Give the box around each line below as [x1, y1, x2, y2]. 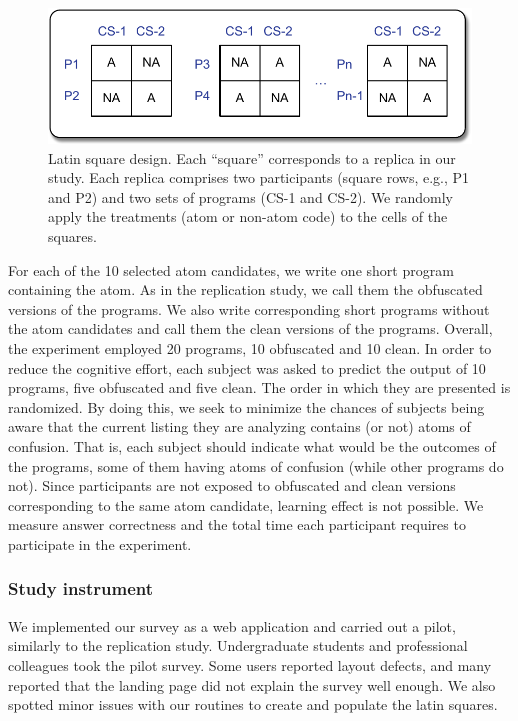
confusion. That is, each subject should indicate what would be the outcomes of [8, 435, 496, 456]
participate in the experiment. [8, 533, 192, 554]
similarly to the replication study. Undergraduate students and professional [8, 635, 468, 656]
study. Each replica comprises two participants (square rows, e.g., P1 [48, 167, 470, 188]
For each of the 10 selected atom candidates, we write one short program [8, 259, 454, 280]
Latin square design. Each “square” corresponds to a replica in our [48, 147, 456, 168]
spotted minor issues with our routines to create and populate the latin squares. [8, 694, 498, 715]
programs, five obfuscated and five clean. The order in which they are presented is [8, 377, 511, 398]
